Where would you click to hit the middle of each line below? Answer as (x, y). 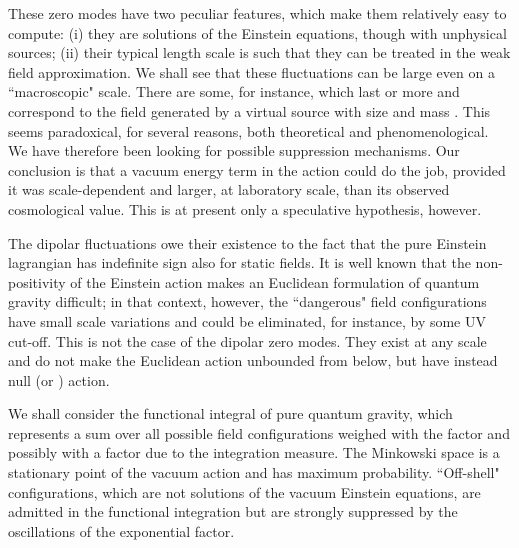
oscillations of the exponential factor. (121, 530)
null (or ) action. (59, 379)
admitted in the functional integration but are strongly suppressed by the (233, 511)
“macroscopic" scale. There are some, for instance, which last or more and (234, 91)
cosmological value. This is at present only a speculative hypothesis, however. (245, 208)
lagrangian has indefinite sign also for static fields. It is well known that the (239, 262)
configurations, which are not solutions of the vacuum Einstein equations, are (244, 491)
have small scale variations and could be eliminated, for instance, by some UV (247, 320)
